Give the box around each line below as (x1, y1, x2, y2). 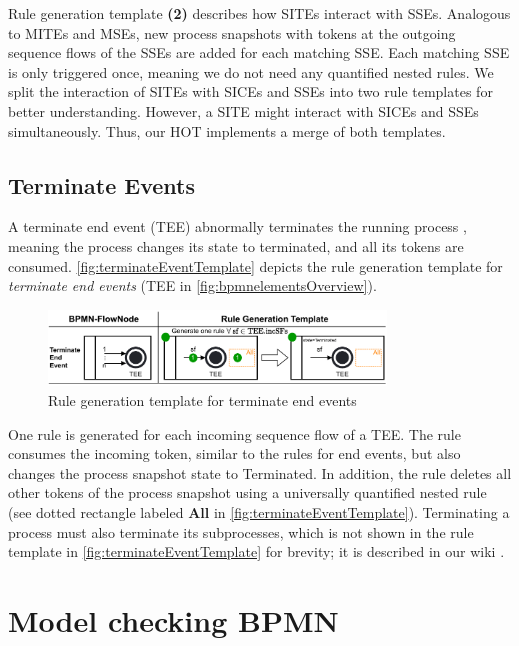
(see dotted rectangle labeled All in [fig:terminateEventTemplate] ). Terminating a (8, 501, 510, 522)
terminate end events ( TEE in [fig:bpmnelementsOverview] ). (8, 275, 377, 296)
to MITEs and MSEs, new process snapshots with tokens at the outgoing (8, 22, 456, 43)
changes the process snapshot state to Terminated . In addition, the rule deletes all (8, 462, 512, 483)
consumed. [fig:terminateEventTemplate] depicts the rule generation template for (8, 255, 503, 276)
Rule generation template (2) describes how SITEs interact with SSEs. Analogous (8, 3, 511, 23)
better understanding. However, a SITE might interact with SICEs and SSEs (8, 100, 479, 121)
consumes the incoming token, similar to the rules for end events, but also (8, 443, 461, 464)
